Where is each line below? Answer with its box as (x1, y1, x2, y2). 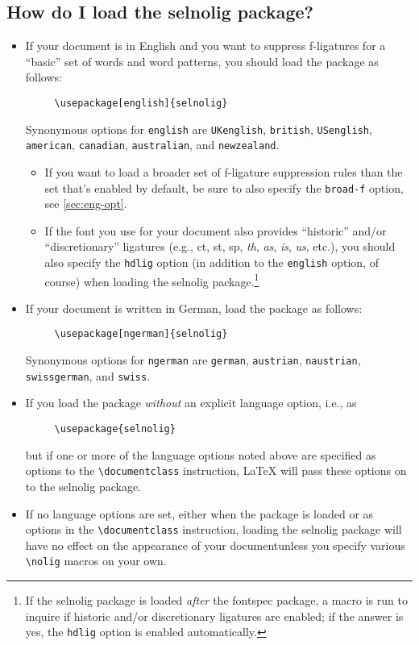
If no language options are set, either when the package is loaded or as (25, 505, 374, 522)
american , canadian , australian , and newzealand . (25, 136, 280, 153)
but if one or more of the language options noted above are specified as (25, 446, 376, 463)
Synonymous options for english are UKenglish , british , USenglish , (25, 120, 372, 137)
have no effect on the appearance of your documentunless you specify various (25, 536, 405, 553)
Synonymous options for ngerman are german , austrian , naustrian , (25, 352, 361, 368)
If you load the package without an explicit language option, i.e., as (25, 394, 357, 411)
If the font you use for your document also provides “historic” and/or (44, 222, 387, 239)
